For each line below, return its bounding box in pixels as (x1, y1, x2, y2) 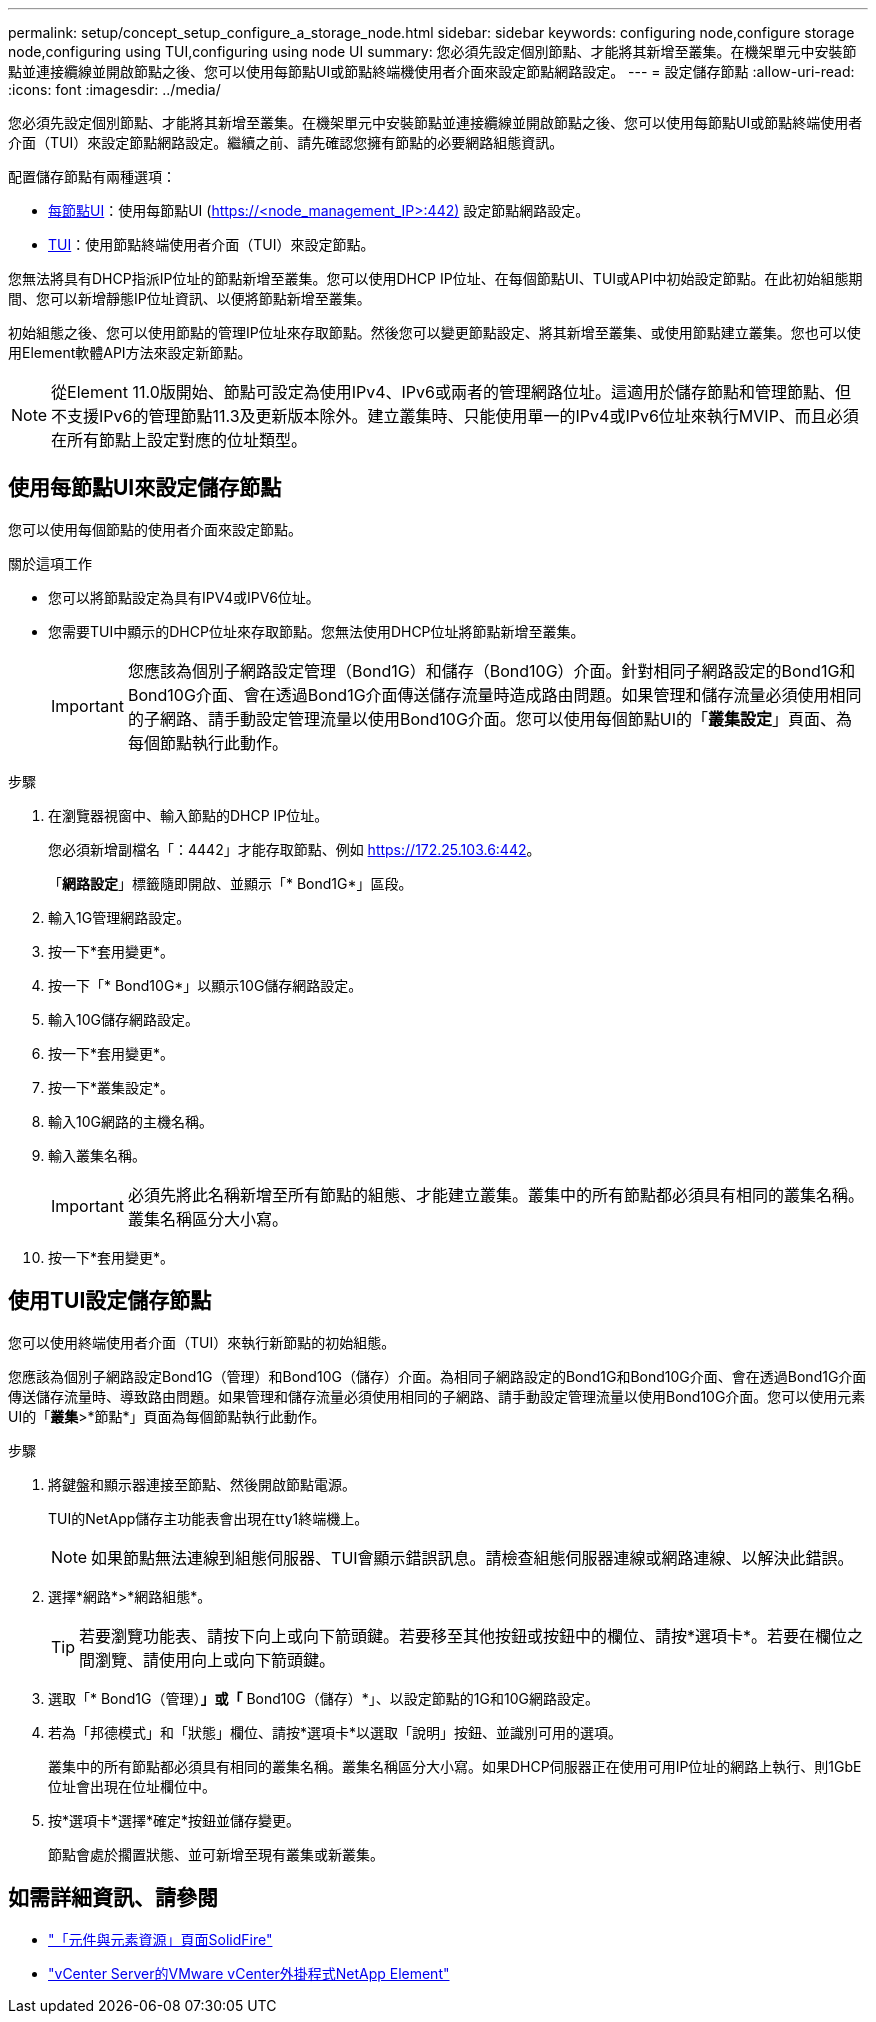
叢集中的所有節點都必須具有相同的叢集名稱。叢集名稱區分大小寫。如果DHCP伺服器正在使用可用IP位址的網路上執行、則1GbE (48, 1757, 862, 1775)
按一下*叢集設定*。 (48, 1078, 175, 1096)
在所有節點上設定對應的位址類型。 (51, 430, 308, 450)
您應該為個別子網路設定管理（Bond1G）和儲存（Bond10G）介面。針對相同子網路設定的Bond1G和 (127, 660, 856, 681)
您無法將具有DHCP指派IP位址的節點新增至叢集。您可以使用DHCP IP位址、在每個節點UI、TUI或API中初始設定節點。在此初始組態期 (8, 270, 863, 287)
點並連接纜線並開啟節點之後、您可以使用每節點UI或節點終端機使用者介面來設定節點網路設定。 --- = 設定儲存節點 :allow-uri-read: (8, 63, 855, 80)
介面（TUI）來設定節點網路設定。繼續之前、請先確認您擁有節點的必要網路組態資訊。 (8, 134, 564, 151)
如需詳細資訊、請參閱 (8, 1885, 218, 1911)
